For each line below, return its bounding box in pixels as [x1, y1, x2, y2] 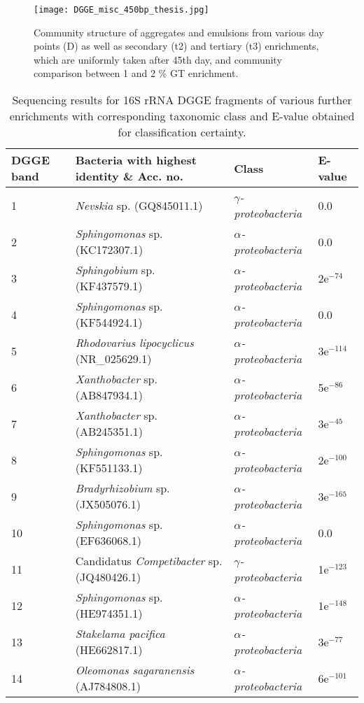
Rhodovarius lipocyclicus [75, 334, 194, 351]
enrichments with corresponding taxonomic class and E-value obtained [9, 108, 355, 125]
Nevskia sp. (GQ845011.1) [75, 197, 203, 213]
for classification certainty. [118, 124, 246, 141]
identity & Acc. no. [75, 168, 183, 185]
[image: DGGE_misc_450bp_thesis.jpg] [34, 5, 209, 15]
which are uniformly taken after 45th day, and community [34, 52, 282, 66]
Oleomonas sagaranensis [75, 662, 195, 679]
